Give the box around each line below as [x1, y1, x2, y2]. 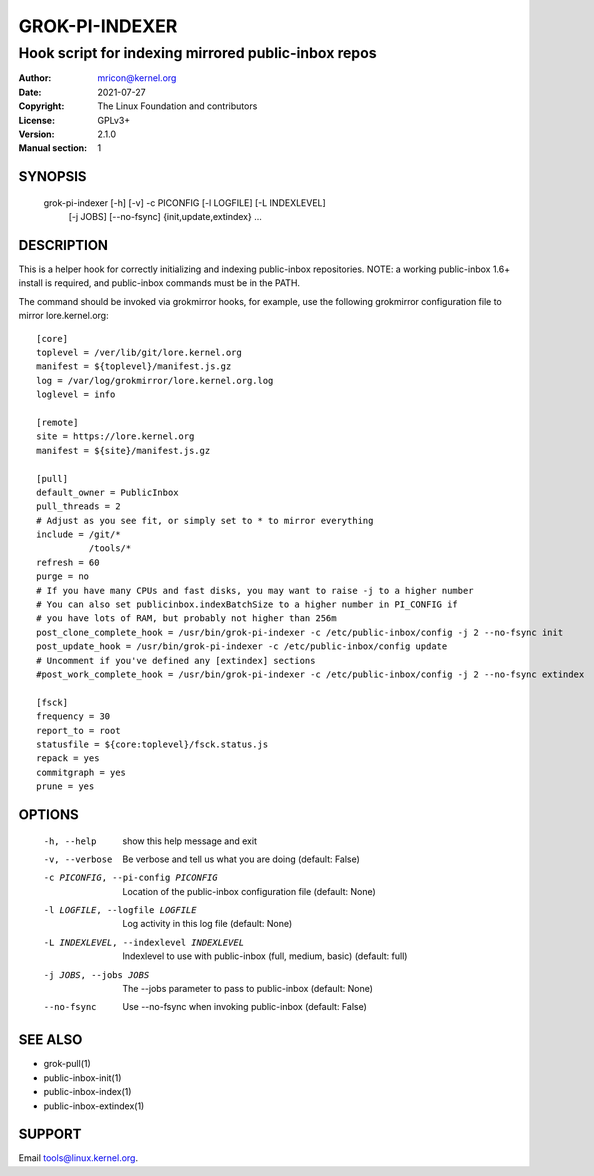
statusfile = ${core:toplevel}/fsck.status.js [36, 738, 269, 750]
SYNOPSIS [18, 168, 87, 185]
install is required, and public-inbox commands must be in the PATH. [18, 277, 300, 289]
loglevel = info [36, 389, 116, 400]
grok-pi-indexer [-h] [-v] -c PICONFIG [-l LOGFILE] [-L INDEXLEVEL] [43, 196, 327, 209]
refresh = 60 [36, 556, 100, 568]
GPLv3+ [97, 114, 131, 126]
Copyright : [18, 100, 65, 112]
